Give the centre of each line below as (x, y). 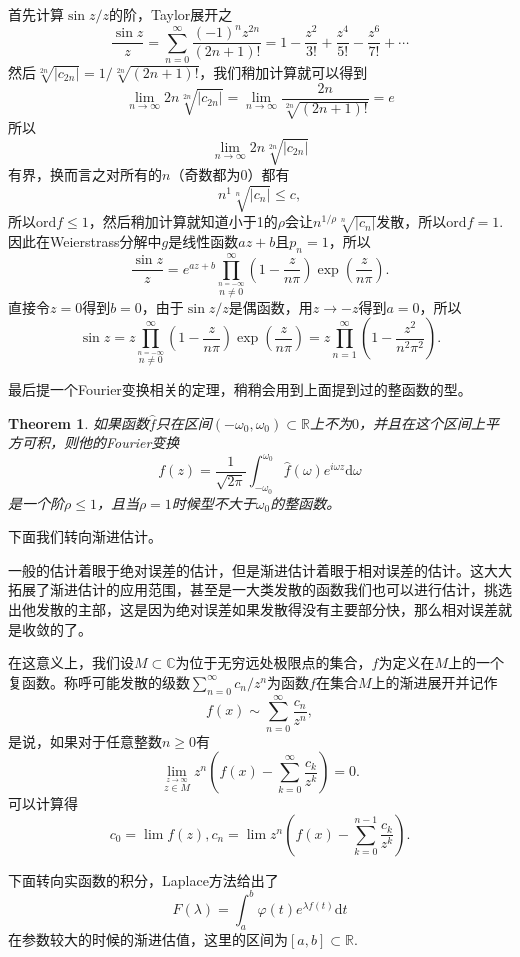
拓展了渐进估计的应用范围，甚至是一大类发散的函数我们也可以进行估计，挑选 (260, 589)
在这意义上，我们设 (71, 662)
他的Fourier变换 (128, 442)
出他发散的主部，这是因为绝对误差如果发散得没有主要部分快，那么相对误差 (253, 608)
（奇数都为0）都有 (230, 174)
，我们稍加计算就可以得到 (283, 71)
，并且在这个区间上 (421, 422)
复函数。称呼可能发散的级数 (99, 681)
